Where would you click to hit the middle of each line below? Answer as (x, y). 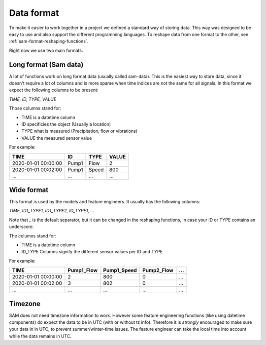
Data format (34, 13)
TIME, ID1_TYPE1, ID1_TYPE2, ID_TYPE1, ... (52, 211)
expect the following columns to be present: (54, 90)
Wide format (29, 190)
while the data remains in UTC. (40, 336)
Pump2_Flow (158, 270)
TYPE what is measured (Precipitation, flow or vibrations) (80, 131)
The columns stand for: (33, 236)
